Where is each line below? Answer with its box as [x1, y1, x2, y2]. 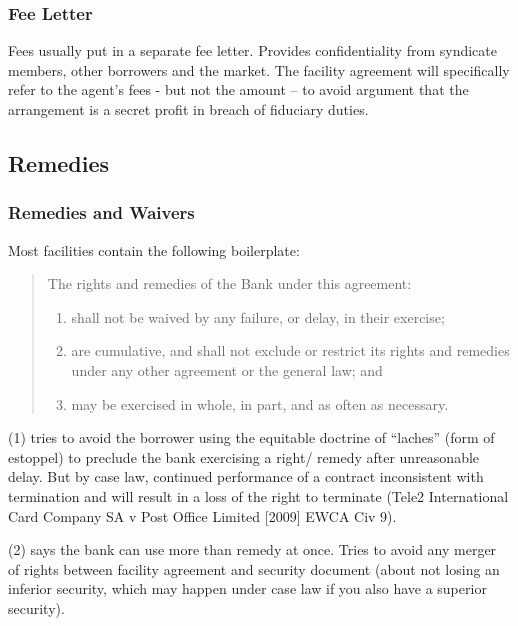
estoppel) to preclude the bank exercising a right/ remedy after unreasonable [8, 446, 480, 467]
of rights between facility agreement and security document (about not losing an [8, 558, 500, 579]
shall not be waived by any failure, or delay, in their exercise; [71, 306, 445, 327]
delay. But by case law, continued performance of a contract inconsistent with [8, 466, 484, 487]
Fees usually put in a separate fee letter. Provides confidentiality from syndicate [8, 40, 497, 61]
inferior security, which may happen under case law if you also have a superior [8, 578, 487, 599]
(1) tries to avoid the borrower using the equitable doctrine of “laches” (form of [8, 427, 495, 448]
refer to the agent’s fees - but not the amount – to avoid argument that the [8, 79, 469, 100]
